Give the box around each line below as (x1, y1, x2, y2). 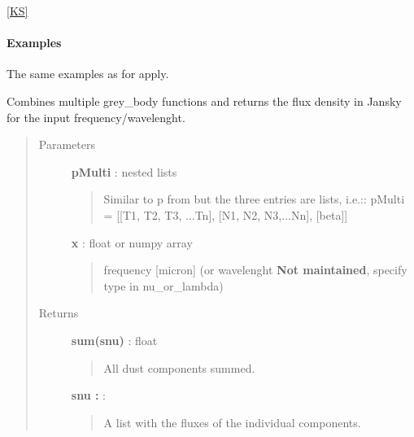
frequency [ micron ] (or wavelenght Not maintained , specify (103, 261, 407, 278)
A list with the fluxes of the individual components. (103, 413, 361, 430)
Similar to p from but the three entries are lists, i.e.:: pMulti (103, 190, 405, 208)
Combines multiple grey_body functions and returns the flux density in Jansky (7, 92, 402, 109)
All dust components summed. (103, 359, 255, 376)
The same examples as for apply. (7, 65, 169, 82)
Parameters (38, 136, 95, 153)
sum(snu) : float (71, 331, 158, 348)
